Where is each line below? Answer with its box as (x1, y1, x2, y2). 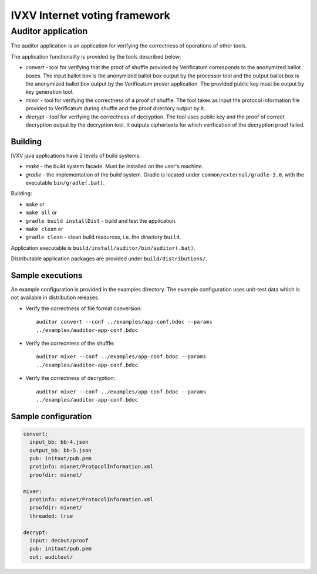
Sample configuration (11, 411, 92, 422)
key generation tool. (25, 89, 74, 96)
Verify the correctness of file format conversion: (25, 305, 142, 312)
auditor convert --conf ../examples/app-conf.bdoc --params (36, 318, 213, 325)
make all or (25, 209, 58, 216)
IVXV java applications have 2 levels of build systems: (11, 152, 141, 159)
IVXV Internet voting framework (11, 9, 170, 22)
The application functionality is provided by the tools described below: (11, 53, 181, 60)
